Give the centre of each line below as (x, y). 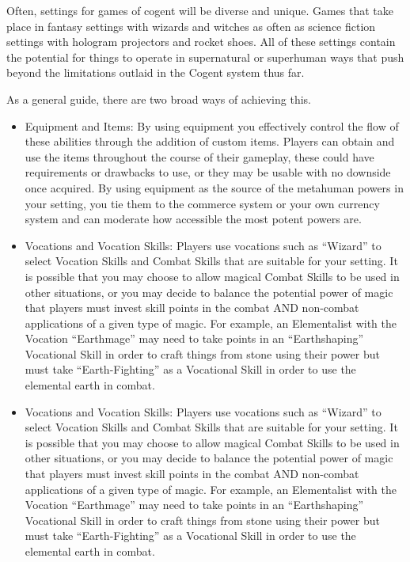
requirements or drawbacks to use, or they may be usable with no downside (208, 172)
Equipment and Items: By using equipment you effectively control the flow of (212, 125)
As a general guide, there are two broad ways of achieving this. (159, 99)
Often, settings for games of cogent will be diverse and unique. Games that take (200, 10)
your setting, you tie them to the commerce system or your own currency (202, 203)
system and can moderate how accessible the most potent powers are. (193, 219)
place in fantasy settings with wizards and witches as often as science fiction (191, 26)
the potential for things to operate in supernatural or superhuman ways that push (205, 57)
